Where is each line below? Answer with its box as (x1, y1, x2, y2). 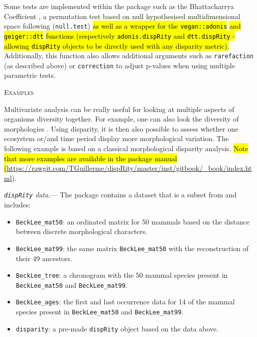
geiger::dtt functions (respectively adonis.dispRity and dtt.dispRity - (4, 30, 235, 41)
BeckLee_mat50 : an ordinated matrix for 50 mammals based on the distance (16, 216, 249, 227)
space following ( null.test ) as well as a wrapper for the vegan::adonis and (4, 21, 241, 31)
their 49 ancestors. (16, 253, 73, 263)
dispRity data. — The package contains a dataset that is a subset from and (4, 189, 237, 200)
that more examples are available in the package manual (4, 153, 177, 163)
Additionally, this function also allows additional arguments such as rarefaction (4, 50, 253, 61)
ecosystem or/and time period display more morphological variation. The (4, 133, 229, 144)
